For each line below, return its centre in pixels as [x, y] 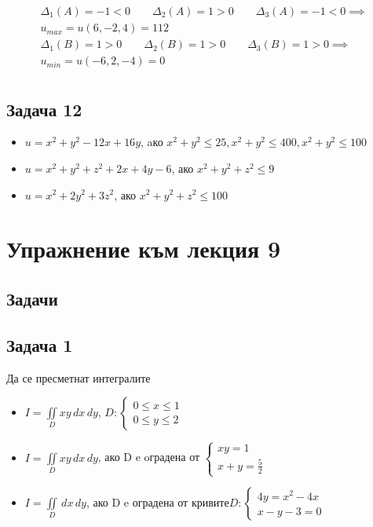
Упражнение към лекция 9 [143, 249]
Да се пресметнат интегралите [79, 377]
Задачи [32, 298]
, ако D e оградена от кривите [157, 502]
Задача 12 [44, 109]
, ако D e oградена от [149, 457]
